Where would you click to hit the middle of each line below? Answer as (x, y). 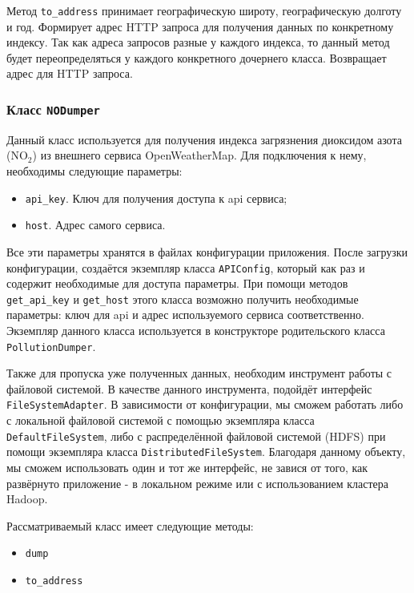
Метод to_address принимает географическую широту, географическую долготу (204, 10)
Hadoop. (27, 499)
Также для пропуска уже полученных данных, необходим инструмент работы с (199, 373)
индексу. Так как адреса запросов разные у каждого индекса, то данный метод (198, 42)
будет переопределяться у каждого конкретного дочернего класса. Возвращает (197, 57)
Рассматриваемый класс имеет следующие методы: (130, 525)
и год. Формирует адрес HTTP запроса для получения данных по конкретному (200, 26)
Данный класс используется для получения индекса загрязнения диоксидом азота (204, 139)
